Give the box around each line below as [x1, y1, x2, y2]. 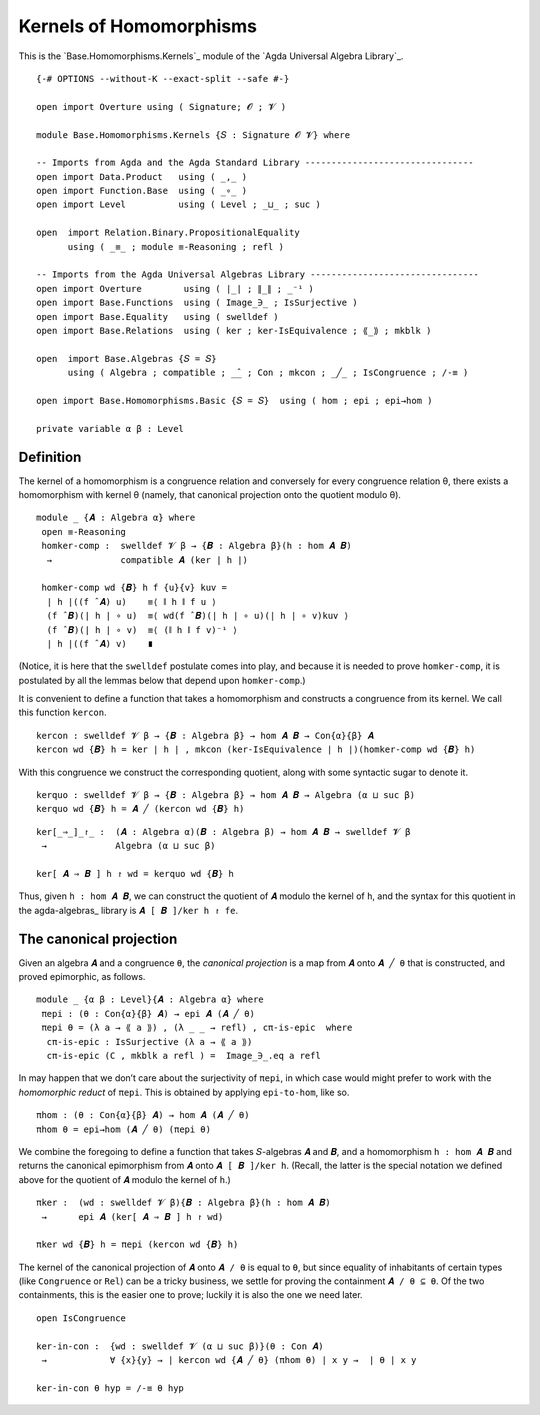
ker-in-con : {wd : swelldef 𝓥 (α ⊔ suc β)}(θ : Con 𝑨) [36, 1340, 324, 1352]
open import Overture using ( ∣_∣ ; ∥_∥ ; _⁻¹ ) [36, 283, 314, 294]
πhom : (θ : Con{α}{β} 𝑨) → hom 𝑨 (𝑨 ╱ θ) [36, 1110, 250, 1121]
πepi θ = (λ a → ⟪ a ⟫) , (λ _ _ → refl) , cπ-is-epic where [41, 1022, 353, 1034]
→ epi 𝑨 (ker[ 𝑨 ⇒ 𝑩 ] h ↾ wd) [41, 1211, 224, 1222]
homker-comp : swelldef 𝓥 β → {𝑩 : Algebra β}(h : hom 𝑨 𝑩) [41, 540, 352, 552]
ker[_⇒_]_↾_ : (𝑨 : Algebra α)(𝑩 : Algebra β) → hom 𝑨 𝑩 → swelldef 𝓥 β [36, 826, 411, 837]
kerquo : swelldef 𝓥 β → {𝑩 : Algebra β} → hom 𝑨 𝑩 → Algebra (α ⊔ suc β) [36, 790, 415, 801]
